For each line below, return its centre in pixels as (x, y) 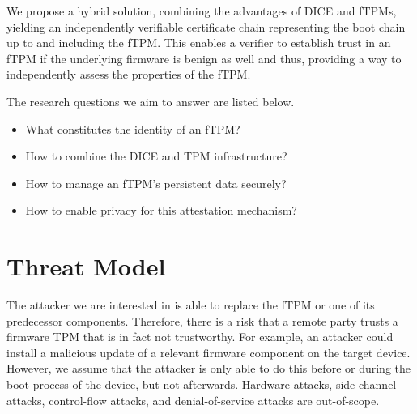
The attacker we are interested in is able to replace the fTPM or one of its (191, 305)
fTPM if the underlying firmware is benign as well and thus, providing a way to (204, 58)
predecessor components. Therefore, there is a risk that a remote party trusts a (202, 320)
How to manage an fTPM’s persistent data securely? (156, 183)
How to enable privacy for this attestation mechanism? (161, 210)
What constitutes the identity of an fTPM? (133, 128)
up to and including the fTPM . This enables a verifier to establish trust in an (199, 43)
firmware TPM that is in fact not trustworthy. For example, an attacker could (200, 337)
